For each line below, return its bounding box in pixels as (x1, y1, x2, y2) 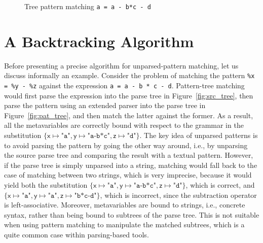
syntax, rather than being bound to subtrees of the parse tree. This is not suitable (4, 209, 259, 220)
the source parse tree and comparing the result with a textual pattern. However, (4, 150, 253, 160)
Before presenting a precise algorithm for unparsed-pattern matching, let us (4, 60, 239, 71)
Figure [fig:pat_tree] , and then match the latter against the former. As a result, (4, 110, 253, 120)
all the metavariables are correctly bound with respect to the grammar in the (4, 120, 244, 130)
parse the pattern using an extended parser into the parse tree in (4, 100, 206, 111)
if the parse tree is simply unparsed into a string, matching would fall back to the (4, 159, 257, 170)
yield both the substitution (4, 180, 88, 190)
